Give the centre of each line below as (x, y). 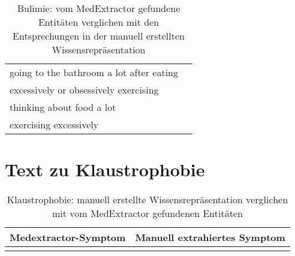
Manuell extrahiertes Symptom (210, 237)
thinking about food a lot (63, 107)
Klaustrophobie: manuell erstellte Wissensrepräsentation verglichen (147, 200)
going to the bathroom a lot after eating (94, 72)
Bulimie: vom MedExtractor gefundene (99, 8)
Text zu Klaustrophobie (105, 169)
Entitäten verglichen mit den (99, 22)
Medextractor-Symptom (68, 237)
